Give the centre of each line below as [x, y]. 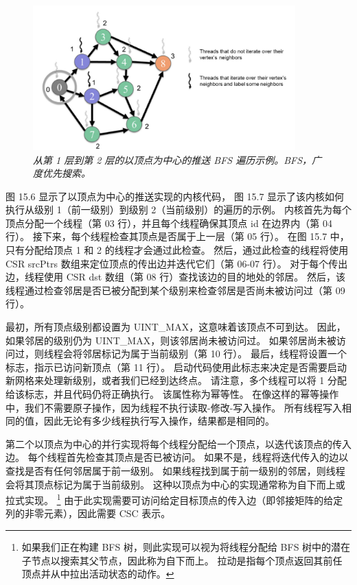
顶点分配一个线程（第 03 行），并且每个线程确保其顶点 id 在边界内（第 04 [169, 223]
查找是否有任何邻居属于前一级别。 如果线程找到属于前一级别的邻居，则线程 [175, 470]
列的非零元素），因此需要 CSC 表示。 [88, 513]
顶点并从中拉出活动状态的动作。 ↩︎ [98, 574]
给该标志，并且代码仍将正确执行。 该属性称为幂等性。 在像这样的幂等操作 [172, 394]
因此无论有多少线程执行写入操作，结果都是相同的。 [159, 421]
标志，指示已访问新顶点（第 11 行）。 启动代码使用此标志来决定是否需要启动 [176, 367]
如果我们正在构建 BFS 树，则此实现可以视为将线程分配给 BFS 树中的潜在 [186, 547]
